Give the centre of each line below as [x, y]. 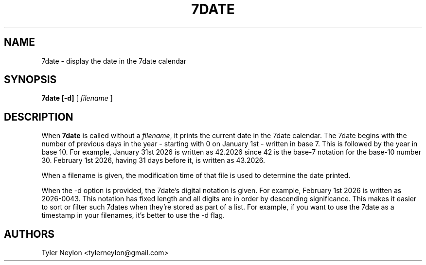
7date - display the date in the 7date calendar [114, 61]
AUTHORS [29, 234]
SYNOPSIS [30, 80]
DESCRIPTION [39, 117]
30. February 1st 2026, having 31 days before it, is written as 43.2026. [153, 160]
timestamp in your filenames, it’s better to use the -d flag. [133, 215]
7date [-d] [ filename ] [77, 98]
